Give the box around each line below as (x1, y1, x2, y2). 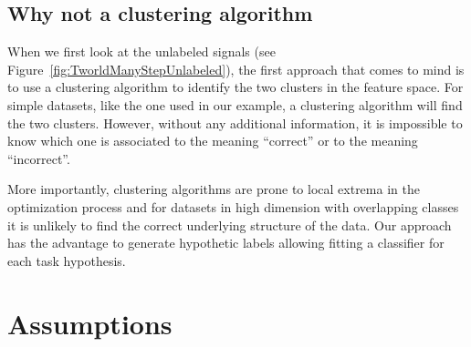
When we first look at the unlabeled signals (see (7, 42, 276, 61)
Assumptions (7, 304, 173, 342)
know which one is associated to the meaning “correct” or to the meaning (7, 131, 418, 150)
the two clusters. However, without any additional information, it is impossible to (7, 113, 463, 132)
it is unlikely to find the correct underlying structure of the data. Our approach (7, 215, 452, 234)
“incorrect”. (7, 148, 70, 168)
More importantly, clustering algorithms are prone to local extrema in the (7, 179, 420, 199)
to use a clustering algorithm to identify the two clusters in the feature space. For (7, 77, 464, 97)
